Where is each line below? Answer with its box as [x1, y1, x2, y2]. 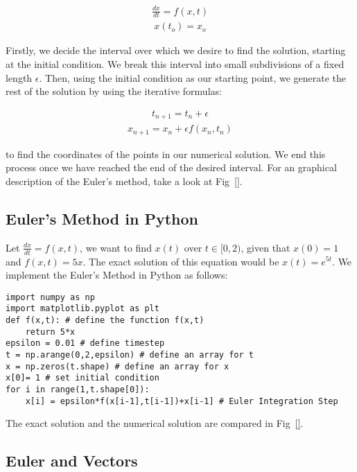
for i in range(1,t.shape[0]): [6, 385, 150, 394]
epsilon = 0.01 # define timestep [6, 338, 165, 349]
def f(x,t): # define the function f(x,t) [6, 315, 204, 326]
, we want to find [80, 240, 152, 254]
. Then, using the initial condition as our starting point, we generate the [39, 70, 347, 85]
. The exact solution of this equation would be [82, 254, 279, 268]
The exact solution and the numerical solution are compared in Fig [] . [6, 416, 304, 430]
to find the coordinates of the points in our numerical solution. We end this [6, 146, 326, 161]
